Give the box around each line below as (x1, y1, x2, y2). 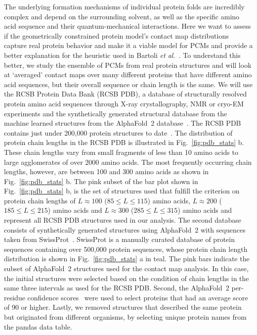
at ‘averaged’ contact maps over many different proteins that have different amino (4, 69, 252, 80)
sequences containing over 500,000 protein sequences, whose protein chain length (4, 243, 248, 254)
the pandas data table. (4, 321, 72, 332)
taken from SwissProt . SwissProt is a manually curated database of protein (4, 234, 235, 244)
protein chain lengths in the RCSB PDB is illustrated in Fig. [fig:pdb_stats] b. (4, 137, 244, 147)
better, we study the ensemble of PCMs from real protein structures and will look (4, 59, 252, 70)
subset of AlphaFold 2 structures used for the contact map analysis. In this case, (4, 263, 249, 274)
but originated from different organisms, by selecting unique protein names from (4, 312, 247, 322)
